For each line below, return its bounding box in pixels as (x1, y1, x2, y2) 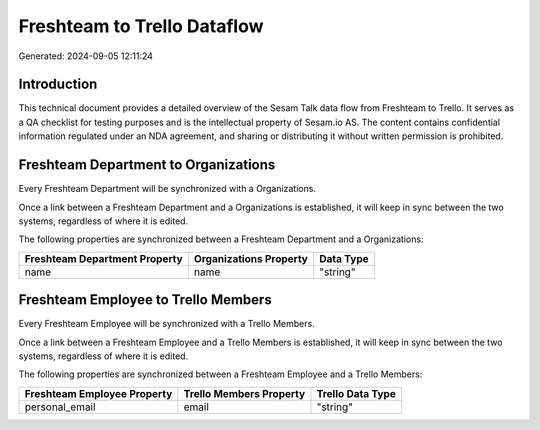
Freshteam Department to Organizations (18, 156, 276, 174)
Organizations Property (193, 251, 309, 265)
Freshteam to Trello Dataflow (18, 15, 264, 37)
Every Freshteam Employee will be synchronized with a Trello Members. (18, 318, 315, 330)
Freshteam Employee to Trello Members (18, 291, 272, 309)
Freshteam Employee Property (24, 386, 173, 400)
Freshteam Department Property (24, 251, 184, 265)
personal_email (24, 400, 96, 414)
